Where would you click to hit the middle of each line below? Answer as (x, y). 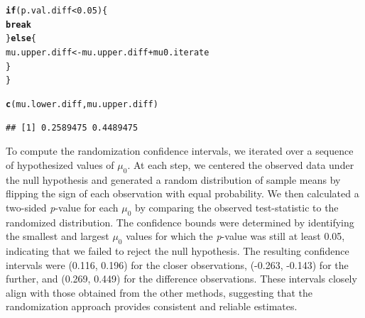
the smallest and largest (58, 236)
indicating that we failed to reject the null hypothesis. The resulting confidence (178, 250)
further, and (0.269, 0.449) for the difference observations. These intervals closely (181, 279)
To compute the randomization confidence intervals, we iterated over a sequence (180, 151)
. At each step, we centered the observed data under (241, 164)
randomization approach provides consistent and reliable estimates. (152, 306)
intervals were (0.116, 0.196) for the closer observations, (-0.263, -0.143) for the (177, 264)
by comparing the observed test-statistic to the (237, 207)
